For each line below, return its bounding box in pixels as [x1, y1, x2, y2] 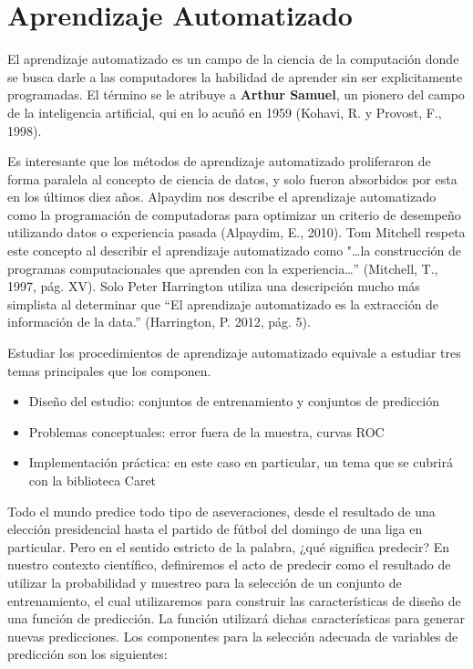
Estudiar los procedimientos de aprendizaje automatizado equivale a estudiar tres [7, 343, 461, 362]
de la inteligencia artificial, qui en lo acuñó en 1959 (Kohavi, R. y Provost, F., [7, 102, 442, 121]
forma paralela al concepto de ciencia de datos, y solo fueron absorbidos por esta [7, 169, 458, 188]
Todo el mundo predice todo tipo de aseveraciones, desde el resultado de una [7, 501, 436, 520]
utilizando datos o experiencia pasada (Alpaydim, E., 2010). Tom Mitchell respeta [7, 223, 466, 242]
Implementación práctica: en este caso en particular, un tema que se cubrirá [28, 453, 453, 472]
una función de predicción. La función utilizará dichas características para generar [7, 609, 466, 628]
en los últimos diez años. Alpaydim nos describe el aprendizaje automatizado [7, 187, 437, 206]
